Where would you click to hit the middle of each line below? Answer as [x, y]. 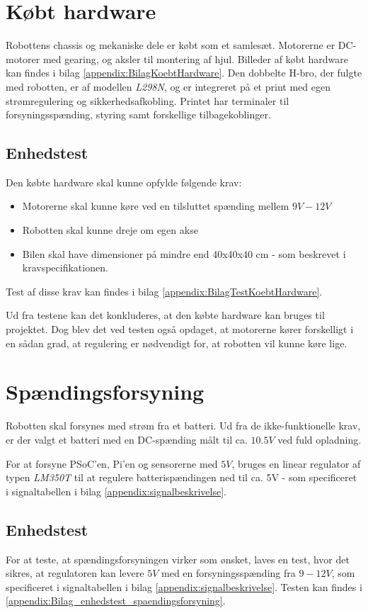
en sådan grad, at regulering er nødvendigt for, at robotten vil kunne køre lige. [177, 343]
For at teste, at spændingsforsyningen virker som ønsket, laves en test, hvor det [178, 559]
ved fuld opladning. [320, 439]
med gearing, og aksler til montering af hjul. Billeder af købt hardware [195, 58]
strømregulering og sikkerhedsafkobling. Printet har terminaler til [148, 100]
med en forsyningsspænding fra [229, 573]
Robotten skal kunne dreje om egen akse [110, 230]
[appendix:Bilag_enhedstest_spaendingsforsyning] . [116, 601]
